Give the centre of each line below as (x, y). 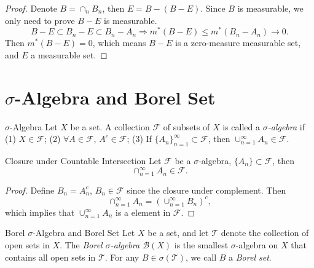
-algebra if (286, 126)
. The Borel (81, 245)
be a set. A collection (110, 126)
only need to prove (40, 20)
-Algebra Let (34, 126)
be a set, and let (178, 233)
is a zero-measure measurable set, (238, 43)
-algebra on (257, 245)
